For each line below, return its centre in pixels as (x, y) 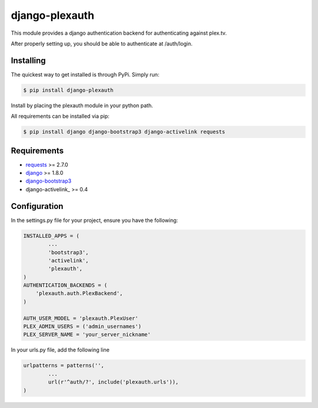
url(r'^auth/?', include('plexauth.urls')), (113, 382)
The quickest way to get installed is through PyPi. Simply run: (85, 74)
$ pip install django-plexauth (69, 90)
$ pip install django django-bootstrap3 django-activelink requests (124, 132)
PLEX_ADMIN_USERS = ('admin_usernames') (82, 326)
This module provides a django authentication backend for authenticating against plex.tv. (119, 33)
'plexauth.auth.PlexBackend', (79, 293)
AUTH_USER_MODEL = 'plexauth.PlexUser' (81, 318)
